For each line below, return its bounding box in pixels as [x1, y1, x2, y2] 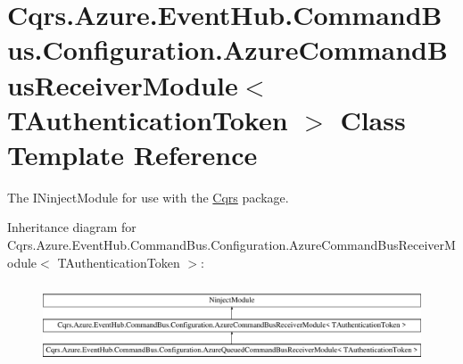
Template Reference [7, 136, 258, 172]
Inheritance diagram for [7, 218, 136, 236]
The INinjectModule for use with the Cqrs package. [7, 187, 289, 206]
